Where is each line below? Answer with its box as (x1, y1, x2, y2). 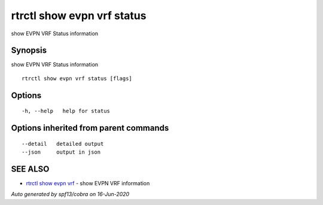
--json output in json (22, 149, 101, 155)
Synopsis (11, 45, 47, 56)
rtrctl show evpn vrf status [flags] (22, 75, 133, 82)
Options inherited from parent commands (11, 123, 169, 133)
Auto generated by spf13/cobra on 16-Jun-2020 (11, 191, 130, 198)
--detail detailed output (22, 140, 104, 147)
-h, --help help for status (22, 108, 111, 115)
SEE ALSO (11, 164, 50, 174)
